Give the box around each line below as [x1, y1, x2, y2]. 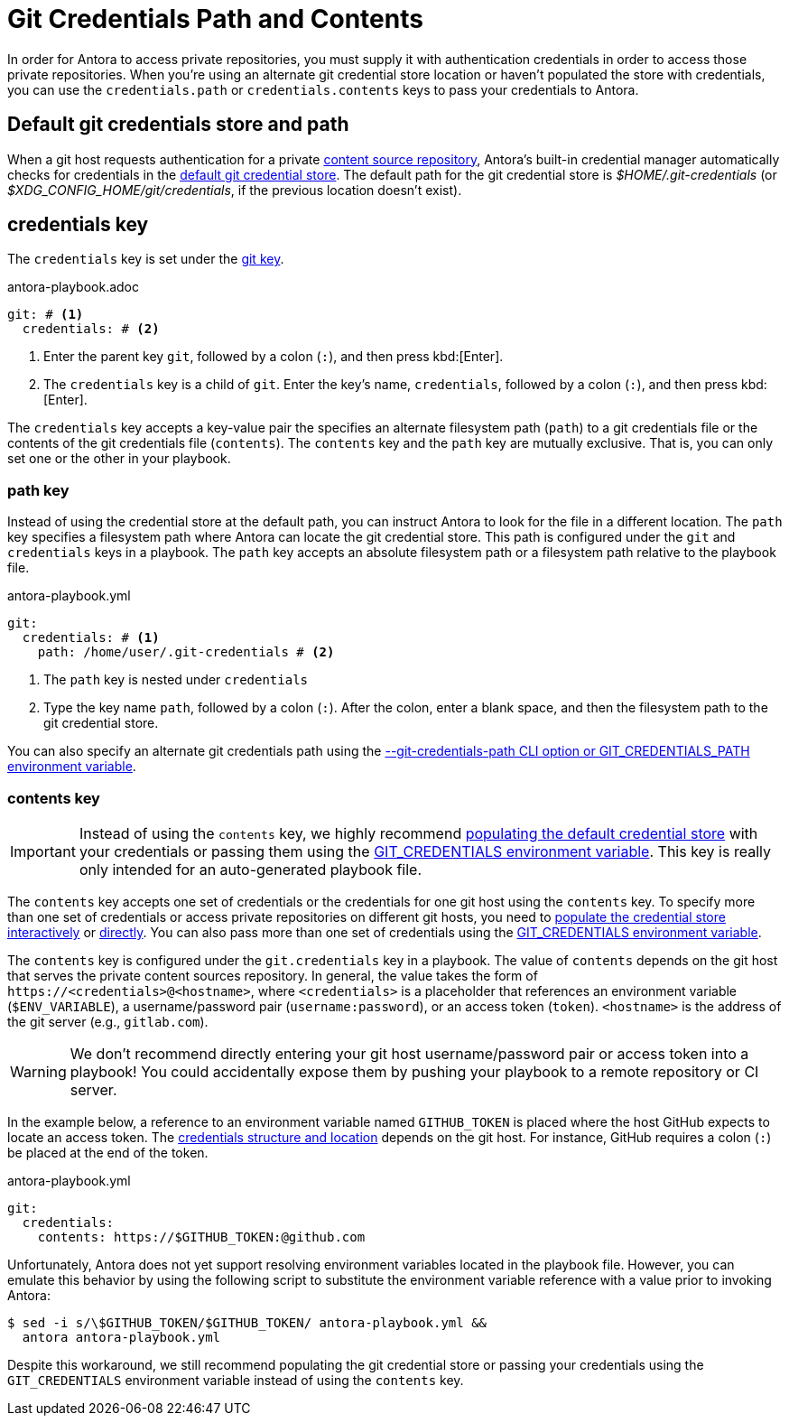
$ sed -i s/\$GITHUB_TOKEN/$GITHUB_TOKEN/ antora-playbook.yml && [7, 1315, 487, 1330]
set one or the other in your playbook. [7, 451, 231, 467]
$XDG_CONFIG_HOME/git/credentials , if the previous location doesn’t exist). [7, 181, 462, 198]
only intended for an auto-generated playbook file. [79, 860, 422, 879]
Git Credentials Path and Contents [7, 4, 423, 34]
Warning [10, 1062, 67, 1081]
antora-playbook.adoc [7, 279, 140, 295]
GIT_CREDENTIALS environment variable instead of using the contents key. [7, 1372, 464, 1388]
